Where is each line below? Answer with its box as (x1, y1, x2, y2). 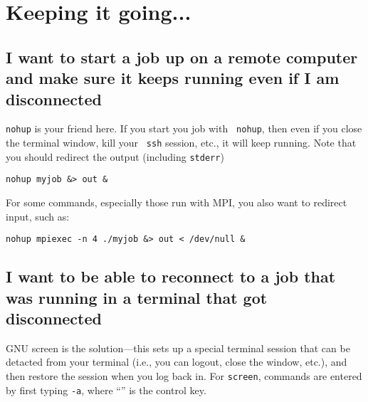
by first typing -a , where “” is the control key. (6, 382, 206, 397)
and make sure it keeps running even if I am (6, 67, 340, 89)
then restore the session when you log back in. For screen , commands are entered (6, 369, 362, 383)
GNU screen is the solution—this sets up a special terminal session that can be (6, 340, 350, 355)
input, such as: (6, 208, 70, 223)
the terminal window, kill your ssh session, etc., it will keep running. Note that (6, 135, 357, 150)
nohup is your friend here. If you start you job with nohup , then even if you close (6, 121, 362, 136)
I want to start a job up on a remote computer (6, 46, 358, 68)
